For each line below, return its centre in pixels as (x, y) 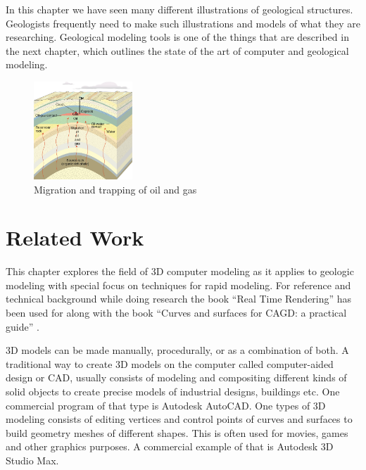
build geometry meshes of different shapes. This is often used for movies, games (177, 432)
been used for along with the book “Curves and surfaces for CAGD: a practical (176, 312)
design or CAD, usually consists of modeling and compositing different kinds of (176, 377)
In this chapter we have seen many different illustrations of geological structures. (179, 9)
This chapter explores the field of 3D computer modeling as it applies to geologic (180, 271)
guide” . (23, 326)
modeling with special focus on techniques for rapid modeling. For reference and (178, 285)
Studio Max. (32, 460)
